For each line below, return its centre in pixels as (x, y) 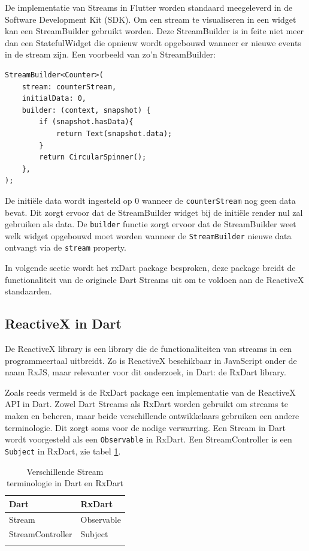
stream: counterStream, (69, 87)
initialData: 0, (54, 99)
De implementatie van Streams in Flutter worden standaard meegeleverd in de (149, 7)
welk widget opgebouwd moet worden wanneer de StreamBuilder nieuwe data (148, 235)
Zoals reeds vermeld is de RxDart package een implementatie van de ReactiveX (150, 392)
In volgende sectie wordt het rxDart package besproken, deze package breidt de (150, 268)
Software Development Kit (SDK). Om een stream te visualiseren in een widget (151, 19)
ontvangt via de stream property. (66, 247)
